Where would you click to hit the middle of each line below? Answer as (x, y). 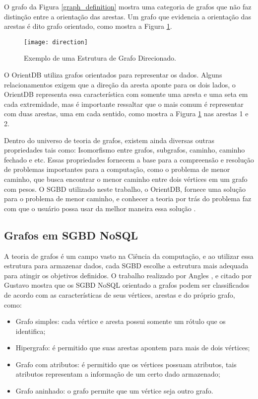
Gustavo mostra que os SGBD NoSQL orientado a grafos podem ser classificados (127, 285)
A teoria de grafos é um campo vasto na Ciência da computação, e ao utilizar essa (129, 256)
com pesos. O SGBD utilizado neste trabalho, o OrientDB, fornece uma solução (125, 189)
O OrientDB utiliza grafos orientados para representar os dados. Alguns (113, 75)
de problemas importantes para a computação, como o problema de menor (117, 169)
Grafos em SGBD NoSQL (71, 235)
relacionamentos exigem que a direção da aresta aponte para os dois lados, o (120, 84)
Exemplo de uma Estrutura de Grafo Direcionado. (100, 58)
